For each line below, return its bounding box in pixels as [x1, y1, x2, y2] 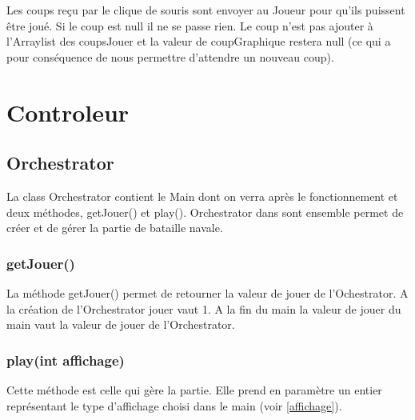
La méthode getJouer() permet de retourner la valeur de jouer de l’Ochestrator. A [6, 284, 409, 301]
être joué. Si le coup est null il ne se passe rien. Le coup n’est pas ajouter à [6, 17, 373, 34]
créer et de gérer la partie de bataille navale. [6, 219, 223, 236]
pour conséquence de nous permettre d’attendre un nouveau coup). [6, 48, 334, 65]
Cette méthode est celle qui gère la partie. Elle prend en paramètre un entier [6, 381, 382, 398]
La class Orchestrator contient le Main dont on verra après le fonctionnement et [6, 187, 398, 204]
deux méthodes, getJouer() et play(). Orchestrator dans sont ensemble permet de [6, 203, 404, 220]
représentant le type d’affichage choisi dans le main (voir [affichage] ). [6, 397, 342, 414]
